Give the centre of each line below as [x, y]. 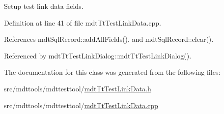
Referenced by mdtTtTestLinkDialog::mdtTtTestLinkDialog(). [98, 55]
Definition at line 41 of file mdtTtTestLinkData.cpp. [83, 22]
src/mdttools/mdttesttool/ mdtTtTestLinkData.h [78, 88]
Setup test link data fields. [44, 6]
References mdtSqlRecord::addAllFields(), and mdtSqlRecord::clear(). [109, 39]
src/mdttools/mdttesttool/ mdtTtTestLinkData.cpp [81, 105]
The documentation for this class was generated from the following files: [112, 72]
